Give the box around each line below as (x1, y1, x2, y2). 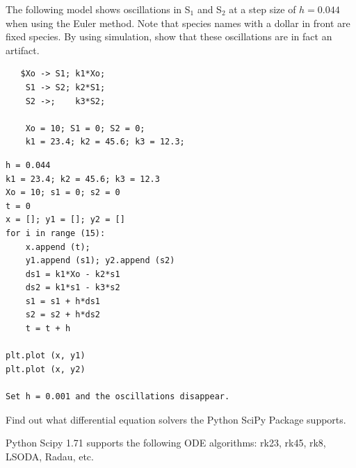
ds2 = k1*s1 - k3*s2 (25, 283, 120, 293)
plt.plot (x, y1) (6, 351, 86, 361)
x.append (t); (25, 242, 90, 252)
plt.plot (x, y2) (6, 364, 86, 374)
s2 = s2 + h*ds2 (25, 310, 101, 320)
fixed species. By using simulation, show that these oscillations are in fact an (6, 29, 332, 44)
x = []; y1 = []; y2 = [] (6, 215, 125, 225)
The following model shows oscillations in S (6, 2, 191, 16)
